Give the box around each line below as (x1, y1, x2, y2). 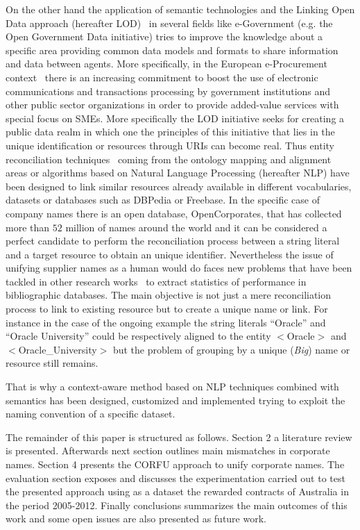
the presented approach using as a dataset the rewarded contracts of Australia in (6, 484, 349, 499)
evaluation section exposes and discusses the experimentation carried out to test (6, 470, 345, 485)
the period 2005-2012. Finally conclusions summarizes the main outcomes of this (6, 497, 348, 512)
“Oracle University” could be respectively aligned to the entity (6, 329, 271, 343)
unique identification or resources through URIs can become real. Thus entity (6, 138, 334, 152)
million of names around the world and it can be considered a (65, 220, 327, 234)
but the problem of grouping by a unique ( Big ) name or (112, 342, 350, 356)
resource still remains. (6, 356, 98, 370)
